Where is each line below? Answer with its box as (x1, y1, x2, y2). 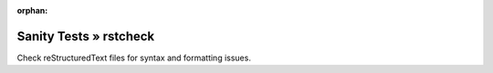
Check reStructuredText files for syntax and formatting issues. (16, 52, 251, 63)
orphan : (16, 5, 48, 15)
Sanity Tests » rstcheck (16, 28, 155, 44)
